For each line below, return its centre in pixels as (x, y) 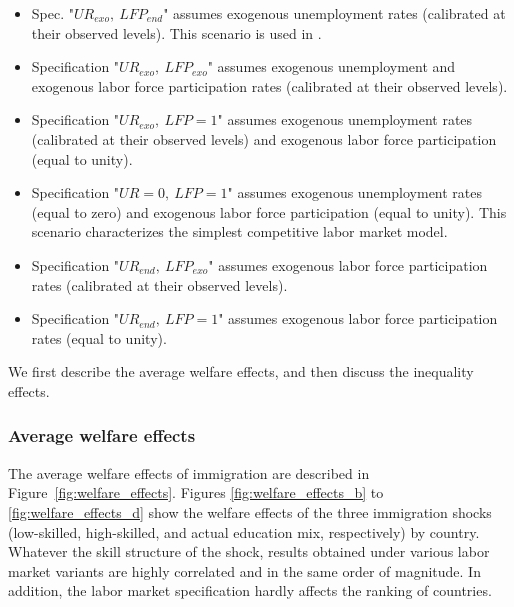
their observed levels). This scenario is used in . (176, 32)
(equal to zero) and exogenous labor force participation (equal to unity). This (269, 211)
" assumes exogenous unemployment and (331, 66)
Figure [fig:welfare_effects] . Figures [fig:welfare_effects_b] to (196, 492)
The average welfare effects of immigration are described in (189, 472)
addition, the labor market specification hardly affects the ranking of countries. (250, 590)
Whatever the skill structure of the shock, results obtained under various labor (249, 551)
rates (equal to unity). (99, 337)
